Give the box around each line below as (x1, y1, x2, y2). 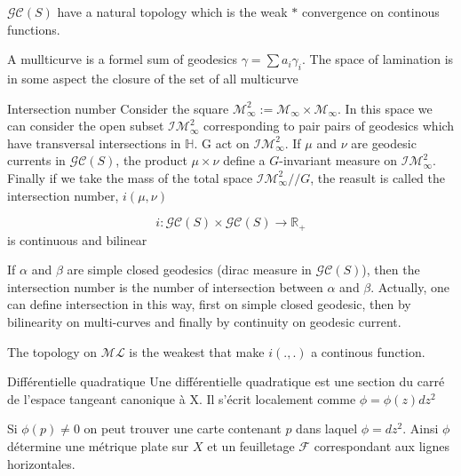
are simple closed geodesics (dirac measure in (67, 260, 312, 279)
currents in (7, 151, 66, 170)
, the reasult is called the (310, 168, 445, 186)
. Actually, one (370, 277, 449, 296)
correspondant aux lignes (314, 436, 449, 455)
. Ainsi (402, 419, 439, 438)
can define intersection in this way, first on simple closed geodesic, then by (7, 295, 411, 313)
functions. (7, 20, 60, 38)
